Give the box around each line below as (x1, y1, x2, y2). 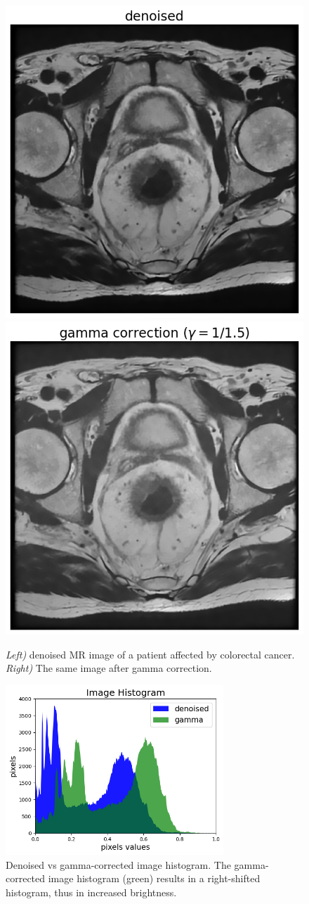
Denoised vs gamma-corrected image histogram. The (6, 857, 231, 872)
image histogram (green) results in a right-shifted (48, 871, 261, 886)
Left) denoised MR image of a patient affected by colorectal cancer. (6, 647, 295, 661)
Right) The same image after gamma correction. (6, 661, 212, 675)
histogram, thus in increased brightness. (6, 885, 177, 900)
